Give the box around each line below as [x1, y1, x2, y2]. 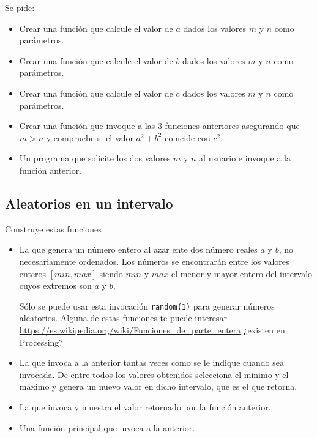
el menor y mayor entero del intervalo [171, 267, 313, 280]
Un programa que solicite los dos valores [19, 152, 171, 165]
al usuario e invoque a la [199, 152, 291, 165]
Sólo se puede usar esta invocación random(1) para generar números [19, 299, 275, 312]
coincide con [165, 131, 211, 144]
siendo [99, 267, 123, 280]
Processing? [19, 335, 63, 348]
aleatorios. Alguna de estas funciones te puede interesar [19, 311, 228, 324]
